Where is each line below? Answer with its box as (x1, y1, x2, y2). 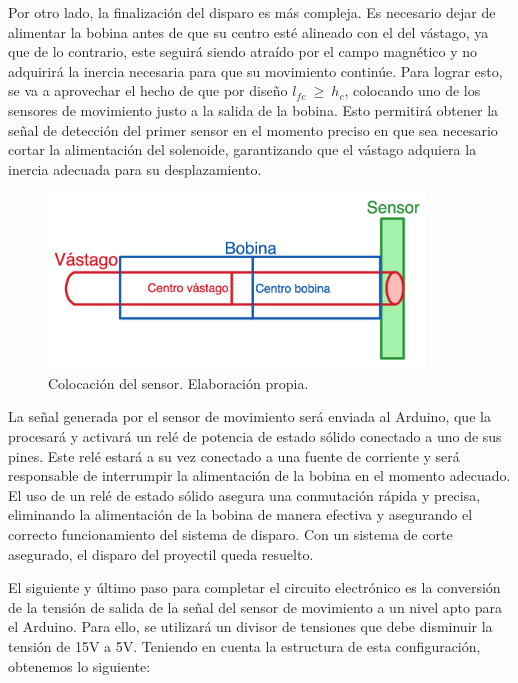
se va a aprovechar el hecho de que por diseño (8, 80, 288, 101)
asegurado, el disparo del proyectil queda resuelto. (8, 543, 314, 564)
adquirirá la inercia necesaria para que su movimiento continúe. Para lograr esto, (8, 60, 503, 81)
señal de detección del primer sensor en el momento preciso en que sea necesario (8, 119, 498, 140)
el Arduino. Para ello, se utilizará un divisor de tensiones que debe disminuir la (8, 616, 493, 637)
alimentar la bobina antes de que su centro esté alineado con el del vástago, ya (8, 21, 489, 42)
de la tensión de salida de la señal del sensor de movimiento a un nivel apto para (8, 596, 502, 617)
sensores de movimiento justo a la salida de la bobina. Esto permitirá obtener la (8, 99, 499, 120)
